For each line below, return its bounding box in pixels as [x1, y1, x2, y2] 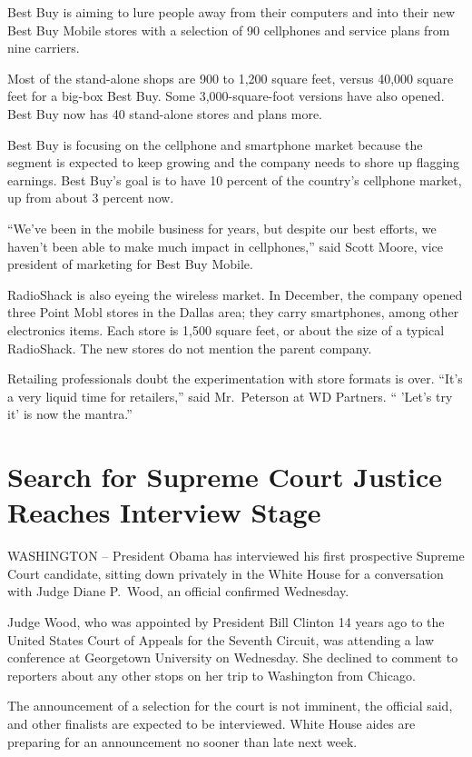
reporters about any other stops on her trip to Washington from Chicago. [7, 665, 416, 684]
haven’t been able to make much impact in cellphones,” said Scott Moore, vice [7, 236, 444, 255]
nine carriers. [7, 38, 80, 57]
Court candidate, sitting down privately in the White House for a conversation [7, 563, 444, 583]
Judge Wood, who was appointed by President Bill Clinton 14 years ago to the [7, 612, 445, 631]
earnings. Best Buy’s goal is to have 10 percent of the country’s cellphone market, [7, 170, 462, 189]
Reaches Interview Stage [7, 493, 321, 531]
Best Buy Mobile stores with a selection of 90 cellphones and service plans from [7, 20, 450, 39]
